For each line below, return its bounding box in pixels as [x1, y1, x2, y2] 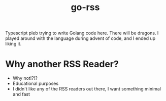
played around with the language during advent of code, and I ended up [5, 35, 156, 41]
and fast [12, 91, 30, 97]
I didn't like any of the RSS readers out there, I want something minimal [12, 86, 161, 92]
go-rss [71, 2, 100, 13]
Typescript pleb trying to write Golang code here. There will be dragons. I [5, 30, 159, 36]
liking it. [5, 41, 22, 47]
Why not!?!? [12, 75, 38, 81]
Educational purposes [12, 80, 59, 87]
